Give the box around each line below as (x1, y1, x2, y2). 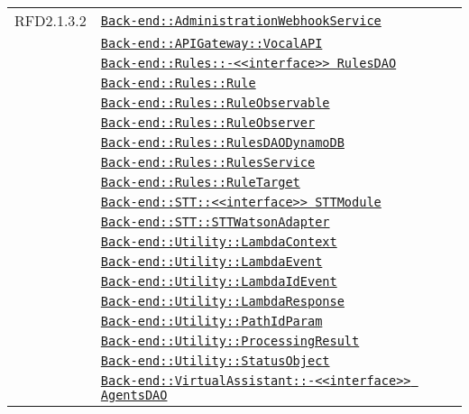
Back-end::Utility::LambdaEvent (100, 254, 323, 269)
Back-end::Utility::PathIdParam (100, 314, 323, 328)
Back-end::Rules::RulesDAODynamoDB (100, 135, 345, 150)
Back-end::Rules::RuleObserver (100, 115, 316, 130)
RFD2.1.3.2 (14, 10, 87, 31)
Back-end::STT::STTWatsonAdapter (100, 215, 330, 229)
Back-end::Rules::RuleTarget (100, 175, 300, 189)
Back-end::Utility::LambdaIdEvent (100, 274, 337, 289)
